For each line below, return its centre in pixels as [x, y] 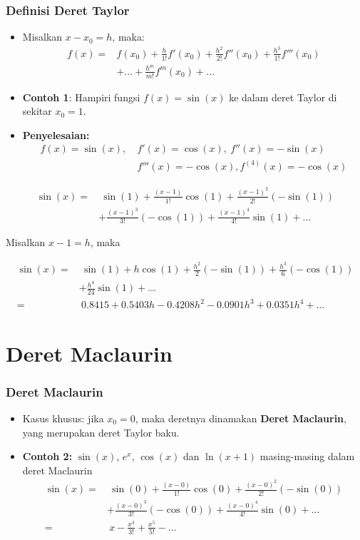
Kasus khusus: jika [63, 418]
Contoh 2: [47, 456]
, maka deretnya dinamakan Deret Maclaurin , [241, 418]
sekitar [37, 111]
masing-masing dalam [307, 456]
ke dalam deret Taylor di [283, 97]
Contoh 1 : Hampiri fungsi [81, 97]
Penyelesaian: [56, 134]
